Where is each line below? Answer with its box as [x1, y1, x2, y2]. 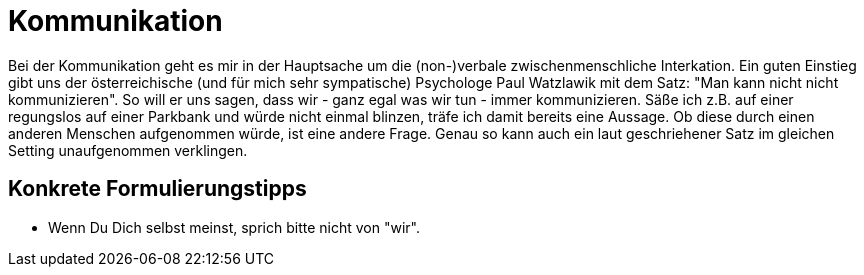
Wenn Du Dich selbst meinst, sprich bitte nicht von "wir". [48, 218, 420, 236]
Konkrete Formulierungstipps [8, 176, 307, 202]
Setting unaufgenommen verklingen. [8, 141, 248, 159]
